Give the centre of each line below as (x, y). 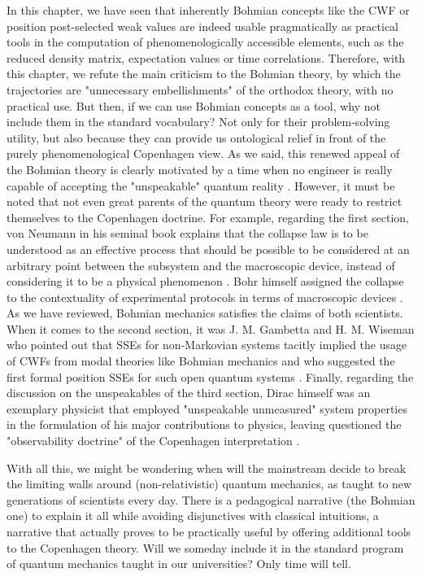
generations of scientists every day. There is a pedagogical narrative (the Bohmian (211, 499)
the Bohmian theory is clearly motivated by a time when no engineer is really (200, 169)
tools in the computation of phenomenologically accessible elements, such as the (205, 42)
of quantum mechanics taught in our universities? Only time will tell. (179, 564)
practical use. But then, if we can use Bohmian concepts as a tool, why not (194, 105)
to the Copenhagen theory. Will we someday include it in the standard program (205, 547)
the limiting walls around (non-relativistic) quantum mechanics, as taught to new (209, 484)
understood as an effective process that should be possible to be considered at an (208, 249)
